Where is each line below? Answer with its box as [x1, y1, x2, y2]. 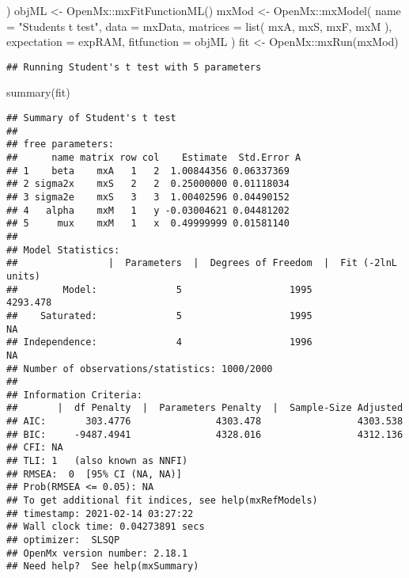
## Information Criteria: [6, 389, 142, 401]
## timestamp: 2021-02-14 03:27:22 [6, 508, 194, 519]
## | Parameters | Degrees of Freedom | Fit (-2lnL [6, 257, 397, 269]
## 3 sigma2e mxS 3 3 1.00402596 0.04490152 [6, 191, 290, 203]
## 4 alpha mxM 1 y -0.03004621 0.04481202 [6, 204, 290, 216]
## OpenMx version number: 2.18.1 [6, 547, 188, 559]
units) [6, 270, 40, 282]
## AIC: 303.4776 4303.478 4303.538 [6, 416, 403, 428]
